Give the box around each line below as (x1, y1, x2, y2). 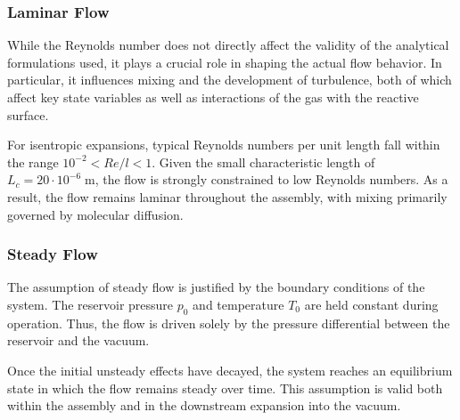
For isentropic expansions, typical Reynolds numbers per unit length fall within (7, 135, 440, 154)
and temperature (193, 295, 284, 313)
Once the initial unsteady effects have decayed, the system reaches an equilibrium (7, 360, 453, 379)
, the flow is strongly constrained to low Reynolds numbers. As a (94, 170, 448, 189)
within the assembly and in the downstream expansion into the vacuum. (7, 396, 401, 415)
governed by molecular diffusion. (7, 205, 184, 223)
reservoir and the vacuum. (7, 331, 150, 350)
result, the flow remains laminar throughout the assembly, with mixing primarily (7, 187, 448, 206)
